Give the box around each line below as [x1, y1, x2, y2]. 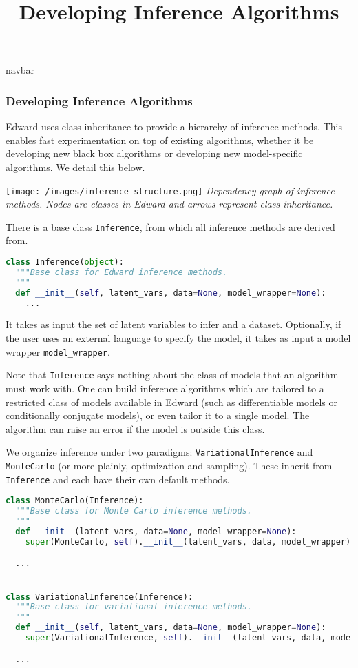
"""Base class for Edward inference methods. [15, 267, 228, 277]
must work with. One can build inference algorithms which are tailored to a [6, 381, 324, 395]
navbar [6, 63, 35, 77]
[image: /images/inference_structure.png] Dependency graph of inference [6, 183, 335, 197]
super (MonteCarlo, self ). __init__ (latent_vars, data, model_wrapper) [25, 536, 351, 547]
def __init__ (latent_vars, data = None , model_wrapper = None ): [15, 526, 297, 536]
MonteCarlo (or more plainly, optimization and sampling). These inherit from [6, 458, 333, 472]
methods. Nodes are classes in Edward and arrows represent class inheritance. [6, 196, 333, 211]
